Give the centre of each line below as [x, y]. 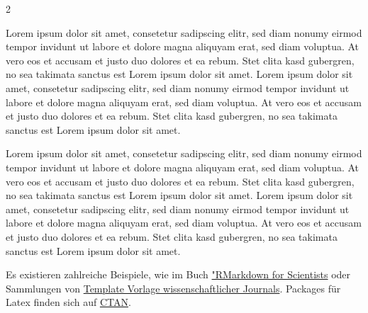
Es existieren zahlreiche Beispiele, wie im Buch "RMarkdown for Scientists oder [178, 274]
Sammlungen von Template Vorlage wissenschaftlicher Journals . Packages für [173, 288]
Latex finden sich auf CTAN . [68, 302]
